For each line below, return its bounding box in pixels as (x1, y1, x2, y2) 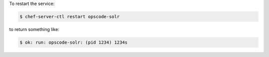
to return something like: (9, 26, 60, 32)
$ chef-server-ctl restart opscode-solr (19, 14, 120, 19)
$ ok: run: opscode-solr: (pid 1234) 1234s (19, 39, 128, 45)
